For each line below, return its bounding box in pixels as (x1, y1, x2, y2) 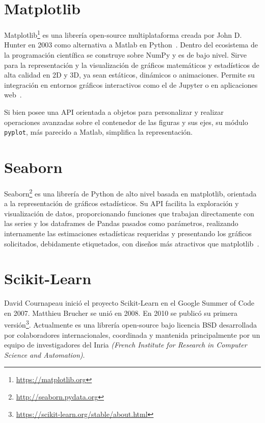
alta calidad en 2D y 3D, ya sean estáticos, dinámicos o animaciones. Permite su (4, 69, 255, 80)
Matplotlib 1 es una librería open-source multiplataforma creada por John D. (4, 28, 242, 40)
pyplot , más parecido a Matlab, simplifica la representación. (4, 127, 193, 137)
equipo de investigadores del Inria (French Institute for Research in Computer (4, 339, 247, 350)
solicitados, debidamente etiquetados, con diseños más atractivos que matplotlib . (4, 238, 259, 248)
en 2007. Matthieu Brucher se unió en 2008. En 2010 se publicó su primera (4, 307, 237, 318)
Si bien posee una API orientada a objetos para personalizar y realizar (4, 106, 224, 117)
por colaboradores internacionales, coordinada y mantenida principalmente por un (4, 329, 260, 340)
